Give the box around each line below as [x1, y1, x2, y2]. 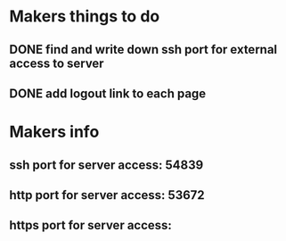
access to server [9, 55, 104, 71]
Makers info [9, 122, 100, 142]
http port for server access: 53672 [9, 187, 205, 203]
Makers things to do [9, 6, 160, 27]
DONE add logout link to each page [9, 86, 207, 101]
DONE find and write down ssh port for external [9, 42, 278, 57]
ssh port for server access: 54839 [9, 157, 204, 172]
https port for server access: [9, 218, 172, 233]
